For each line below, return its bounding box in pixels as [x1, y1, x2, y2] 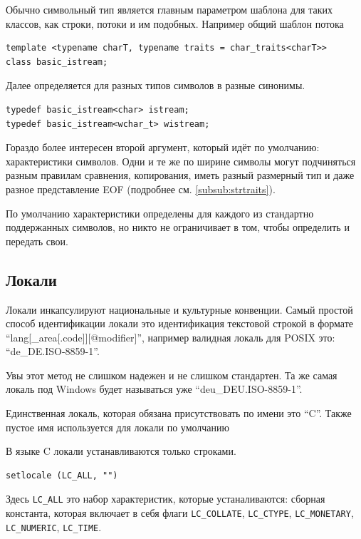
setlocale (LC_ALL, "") [6, 470, 118, 481]
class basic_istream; [6, 56, 108, 67]
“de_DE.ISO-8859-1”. [6, 344, 100, 359]
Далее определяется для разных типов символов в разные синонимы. [6, 78, 305, 93]
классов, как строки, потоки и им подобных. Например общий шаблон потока [6, 16, 344, 31]
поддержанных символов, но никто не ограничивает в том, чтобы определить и [6, 220, 350, 235]
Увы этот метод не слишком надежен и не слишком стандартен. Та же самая [6, 367, 338, 382]
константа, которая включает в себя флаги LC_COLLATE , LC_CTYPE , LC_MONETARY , [6, 505, 354, 520]
